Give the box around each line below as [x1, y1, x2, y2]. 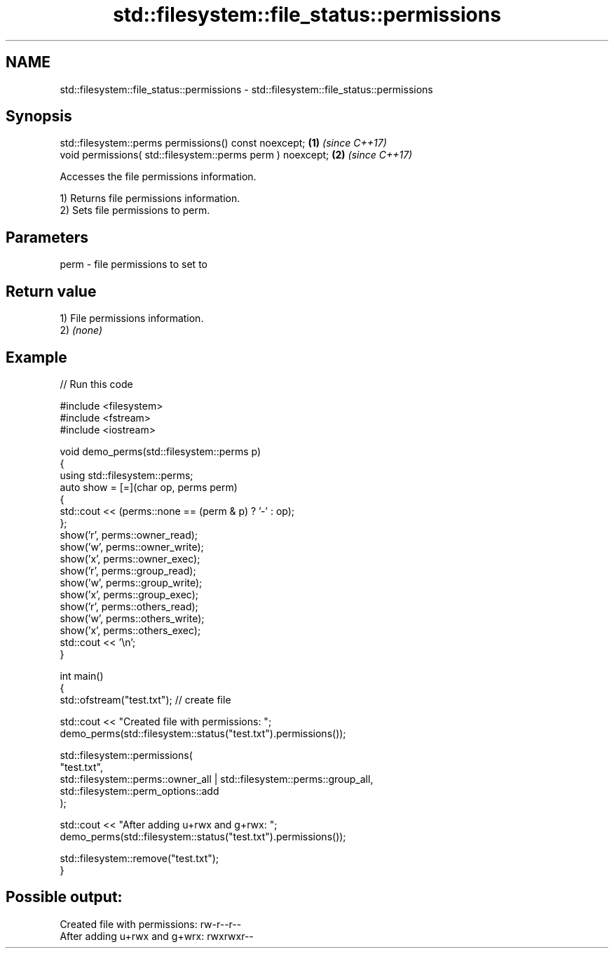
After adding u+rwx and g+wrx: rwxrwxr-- [60, 929, 254, 942]
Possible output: [6, 888, 123, 906]
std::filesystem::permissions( [60, 748, 193, 761]
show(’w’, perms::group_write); [60, 576, 203, 589]
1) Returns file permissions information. [60, 192, 240, 205]
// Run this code [60, 377, 133, 390]
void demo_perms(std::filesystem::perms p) [60, 445, 261, 457]
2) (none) [60, 324, 103, 337]
